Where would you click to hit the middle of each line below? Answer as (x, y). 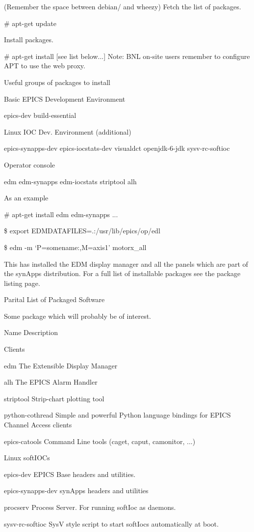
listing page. (22, 283)
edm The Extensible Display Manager (61, 365)
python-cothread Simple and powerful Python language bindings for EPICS (117, 415)
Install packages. (29, 40)
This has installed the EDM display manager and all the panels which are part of (126, 264)
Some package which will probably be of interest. (77, 316)
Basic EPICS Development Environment (65, 98)
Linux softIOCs (27, 458)
